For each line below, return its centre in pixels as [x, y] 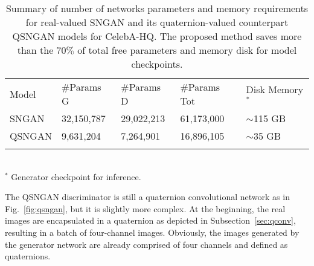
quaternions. [28, 256]
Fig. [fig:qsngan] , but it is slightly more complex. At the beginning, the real [145, 208]
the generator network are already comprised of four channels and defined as [146, 244]
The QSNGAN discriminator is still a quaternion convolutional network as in [147, 197]
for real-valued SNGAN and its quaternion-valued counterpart [157, 22]
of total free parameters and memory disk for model [187, 50]
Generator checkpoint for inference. [76, 176]
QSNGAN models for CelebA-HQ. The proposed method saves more [157, 36]
